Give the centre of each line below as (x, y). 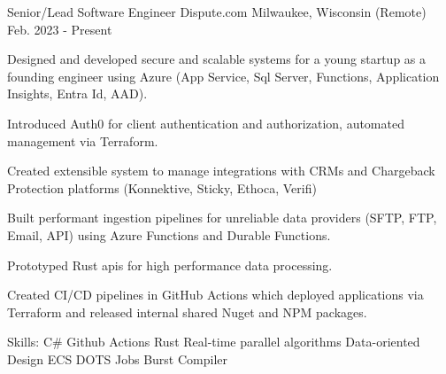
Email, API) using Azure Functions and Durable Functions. (169, 234)
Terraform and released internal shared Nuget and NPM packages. (187, 312)
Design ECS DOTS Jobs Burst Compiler (118, 358)
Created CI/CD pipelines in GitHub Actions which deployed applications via (215, 295)
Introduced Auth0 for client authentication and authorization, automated (206, 123)
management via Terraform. (83, 140)
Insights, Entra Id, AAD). (77, 93)
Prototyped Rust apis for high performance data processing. (170, 265)
